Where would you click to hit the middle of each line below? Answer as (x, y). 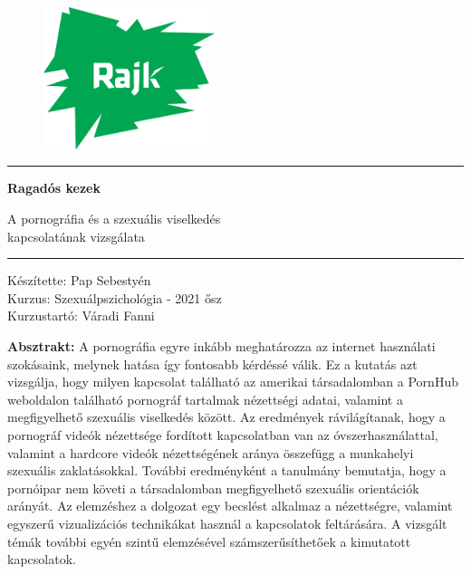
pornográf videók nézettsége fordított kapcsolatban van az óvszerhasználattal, (223, 434)
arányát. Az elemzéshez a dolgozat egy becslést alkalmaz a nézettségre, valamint (230, 506)
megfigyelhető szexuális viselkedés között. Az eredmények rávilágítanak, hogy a (226, 417)
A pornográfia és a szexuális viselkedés (114, 219)
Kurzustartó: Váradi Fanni (81, 316)
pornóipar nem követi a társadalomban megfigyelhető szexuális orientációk (213, 488)
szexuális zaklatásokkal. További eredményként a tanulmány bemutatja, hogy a (227, 470)
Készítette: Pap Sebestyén (79, 280)
